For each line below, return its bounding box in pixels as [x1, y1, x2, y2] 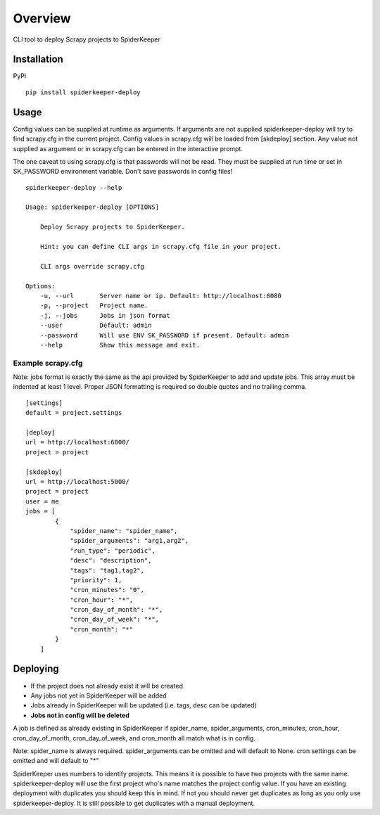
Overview [13, 11, 71, 26]
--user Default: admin [39, 321, 152, 330]
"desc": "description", [70, 556, 152, 565]
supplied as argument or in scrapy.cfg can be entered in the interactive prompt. [13, 144, 243, 153]
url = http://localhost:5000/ [25, 478, 130, 485]
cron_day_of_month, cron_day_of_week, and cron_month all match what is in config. [13, 733, 256, 742]
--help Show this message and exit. [39, 341, 201, 349]
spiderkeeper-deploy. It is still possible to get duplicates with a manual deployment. [13, 799, 255, 807]
